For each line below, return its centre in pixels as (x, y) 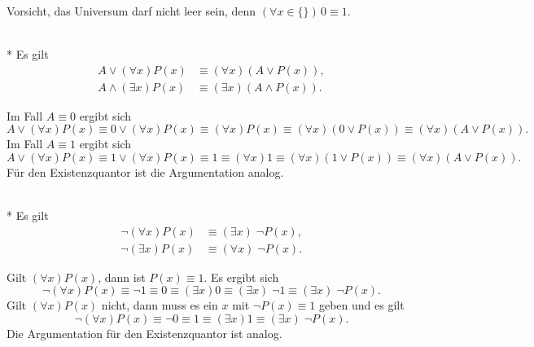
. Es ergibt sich (241, 277)
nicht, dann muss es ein (160, 305)
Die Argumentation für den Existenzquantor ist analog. (144, 334)
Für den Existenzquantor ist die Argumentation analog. (145, 172)
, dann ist (122, 277)
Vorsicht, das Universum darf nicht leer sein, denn (131, 11)
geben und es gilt (361, 305)
